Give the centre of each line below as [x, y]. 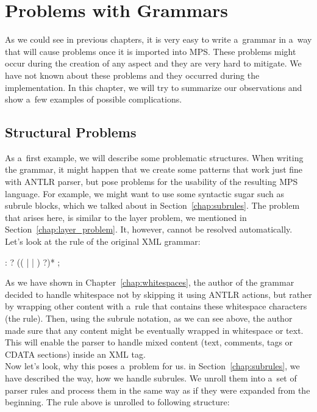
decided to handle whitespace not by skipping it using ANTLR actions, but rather [158, 294]
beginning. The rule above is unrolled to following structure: [117, 402]
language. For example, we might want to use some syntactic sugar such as [144, 193]
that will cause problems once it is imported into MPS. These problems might [151, 51]
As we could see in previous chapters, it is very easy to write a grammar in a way [158, 39]
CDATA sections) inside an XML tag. [75, 354]
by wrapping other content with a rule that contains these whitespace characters [156, 306]
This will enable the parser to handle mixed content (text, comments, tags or [149, 342]
